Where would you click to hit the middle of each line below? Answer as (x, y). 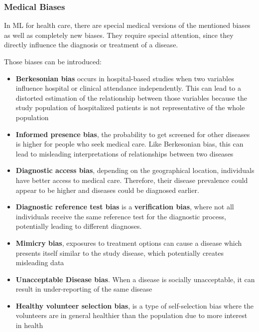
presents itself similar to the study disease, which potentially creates (120, 252)
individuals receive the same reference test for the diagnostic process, (121, 216)
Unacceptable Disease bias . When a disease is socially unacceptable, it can (135, 279)
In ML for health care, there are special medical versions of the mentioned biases (127, 25)
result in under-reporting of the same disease (84, 289)
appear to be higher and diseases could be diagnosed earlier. (107, 190)
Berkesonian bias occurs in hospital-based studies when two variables (125, 78)
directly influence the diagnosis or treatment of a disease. (91, 45)
